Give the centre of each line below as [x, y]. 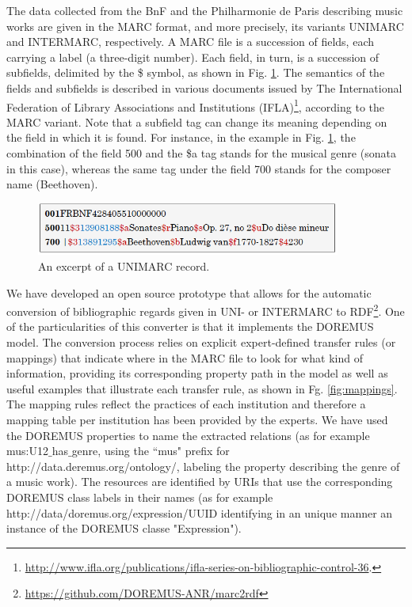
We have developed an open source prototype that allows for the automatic [189, 292]
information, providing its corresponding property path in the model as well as [197, 373]
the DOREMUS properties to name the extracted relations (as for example [188, 435]
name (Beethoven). [52, 184]
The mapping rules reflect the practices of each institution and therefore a [186, 404]
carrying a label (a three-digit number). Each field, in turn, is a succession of [193, 57]
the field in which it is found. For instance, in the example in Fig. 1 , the [181, 137]
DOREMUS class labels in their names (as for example [140, 497]
